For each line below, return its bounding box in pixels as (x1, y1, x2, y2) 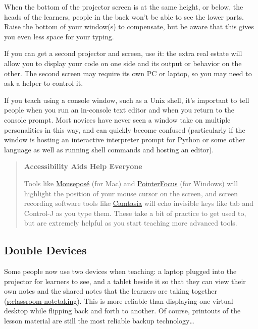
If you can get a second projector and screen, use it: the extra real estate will (4, 48, 242, 59)
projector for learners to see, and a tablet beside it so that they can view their (4, 276, 246, 286)
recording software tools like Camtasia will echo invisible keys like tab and (24, 198, 254, 208)
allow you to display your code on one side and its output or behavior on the (4, 58, 242, 68)
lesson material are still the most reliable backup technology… (4, 315, 194, 326)
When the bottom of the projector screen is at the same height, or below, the (4, 2, 243, 12)
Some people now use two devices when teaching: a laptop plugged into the (4, 266, 237, 277)
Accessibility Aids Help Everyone (24, 161, 142, 172)
